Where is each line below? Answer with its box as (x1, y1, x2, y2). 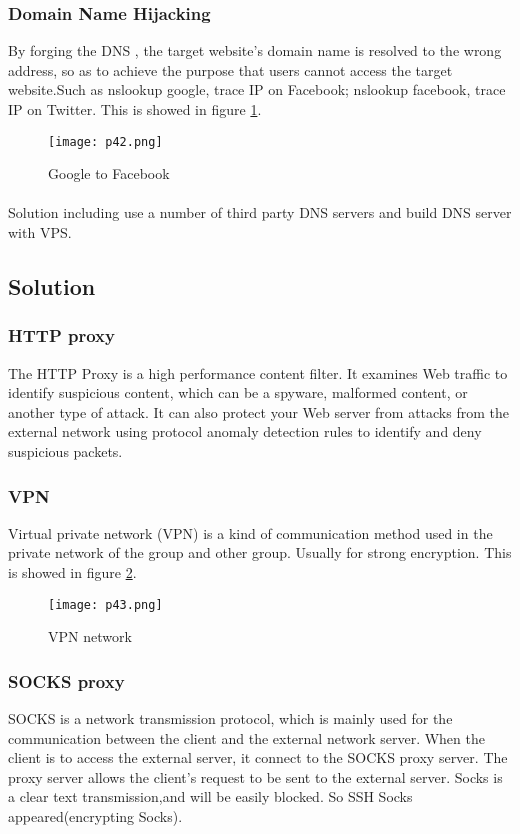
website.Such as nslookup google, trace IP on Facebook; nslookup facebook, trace (8, 79, 506, 100)
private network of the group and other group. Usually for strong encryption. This (8, 542, 512, 563)
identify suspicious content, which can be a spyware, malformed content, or (8, 382, 468, 403)
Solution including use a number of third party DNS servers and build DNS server (8, 202, 512, 223)
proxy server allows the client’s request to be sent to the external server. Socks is (8, 766, 503, 787)
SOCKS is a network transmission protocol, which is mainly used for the (8, 708, 453, 729)
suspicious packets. (8, 441, 123, 461)
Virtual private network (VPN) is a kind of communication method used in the (8, 522, 493, 543)
